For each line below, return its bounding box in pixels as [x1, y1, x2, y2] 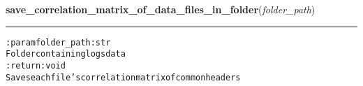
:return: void [6, 60, 66, 71]
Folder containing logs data [6, 49, 126, 59]
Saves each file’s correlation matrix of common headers [6, 72, 241, 83]
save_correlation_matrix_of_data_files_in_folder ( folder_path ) [6, 2, 316, 16]
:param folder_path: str [6, 37, 111, 48]
